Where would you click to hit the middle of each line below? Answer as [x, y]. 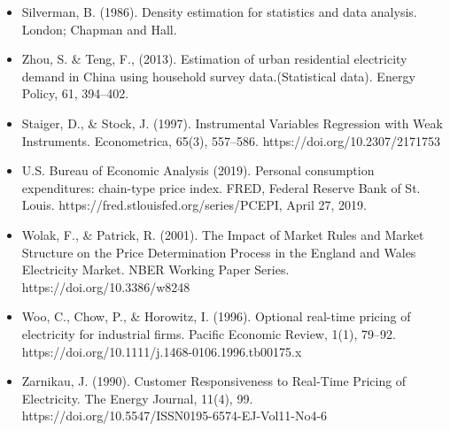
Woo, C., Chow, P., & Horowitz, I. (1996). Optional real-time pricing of [216, 316]
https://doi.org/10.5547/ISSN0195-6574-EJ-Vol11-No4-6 [175, 416]
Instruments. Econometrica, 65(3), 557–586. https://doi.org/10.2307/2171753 [231, 140]
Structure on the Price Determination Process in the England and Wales [219, 252]
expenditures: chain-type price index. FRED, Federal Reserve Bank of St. [221, 187]
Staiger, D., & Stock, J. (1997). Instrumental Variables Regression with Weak [232, 123]
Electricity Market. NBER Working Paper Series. [155, 269]
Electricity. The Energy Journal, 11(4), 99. [137, 398]
